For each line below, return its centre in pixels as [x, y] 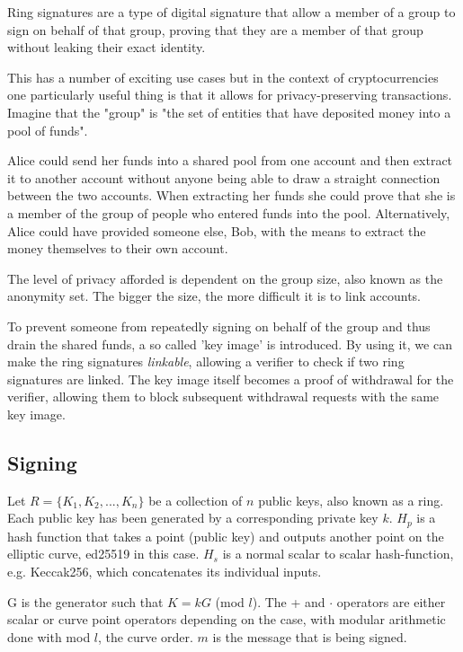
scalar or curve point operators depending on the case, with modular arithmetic [227, 619]
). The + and [289, 601]
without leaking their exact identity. [107, 47]
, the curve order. [146, 636]
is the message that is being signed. [310, 636]
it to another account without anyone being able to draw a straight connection [224, 177]
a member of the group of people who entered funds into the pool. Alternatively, [229, 212]
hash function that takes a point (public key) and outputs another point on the [226, 536]
